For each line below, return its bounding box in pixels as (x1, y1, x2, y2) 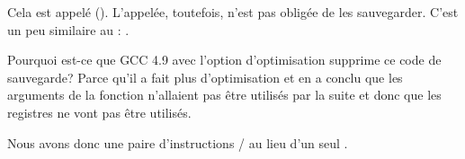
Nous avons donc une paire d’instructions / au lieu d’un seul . (7, 133, 348, 152)
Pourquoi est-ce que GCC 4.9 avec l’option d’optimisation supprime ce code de (7, 50, 442, 69)
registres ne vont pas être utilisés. (7, 102, 192, 121)
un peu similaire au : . (7, 20, 130, 39)
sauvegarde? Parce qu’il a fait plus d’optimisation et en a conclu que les (7, 67, 403, 86)
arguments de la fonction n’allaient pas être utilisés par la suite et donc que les (7, 85, 442, 104)
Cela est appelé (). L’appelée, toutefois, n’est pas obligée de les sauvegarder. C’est (7, 3, 459, 21)
